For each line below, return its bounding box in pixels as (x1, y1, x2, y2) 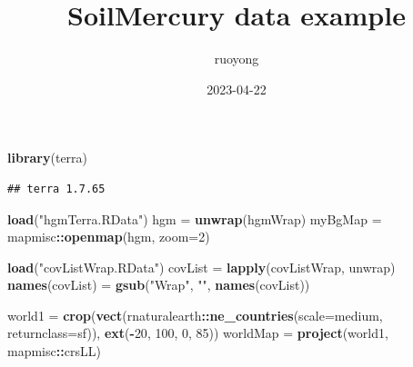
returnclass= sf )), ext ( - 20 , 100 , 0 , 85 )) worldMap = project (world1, (7, 323, 388, 342)
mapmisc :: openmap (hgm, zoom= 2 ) (7, 227, 210, 246)
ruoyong (214, 49, 259, 68)
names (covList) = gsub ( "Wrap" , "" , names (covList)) (7, 275, 310, 294)
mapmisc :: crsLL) (7, 342, 101, 361)
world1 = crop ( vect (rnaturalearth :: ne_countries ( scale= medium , (7, 305, 383, 324)
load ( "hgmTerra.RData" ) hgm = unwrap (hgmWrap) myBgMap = (7, 209, 382, 228)
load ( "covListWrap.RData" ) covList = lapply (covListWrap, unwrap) (7, 257, 396, 276)
